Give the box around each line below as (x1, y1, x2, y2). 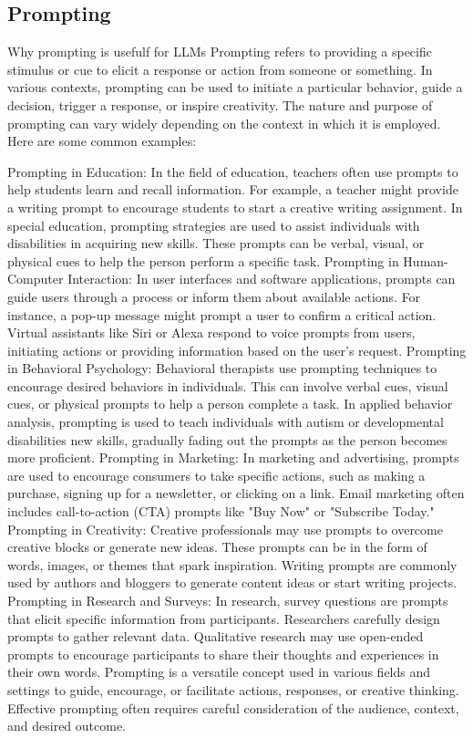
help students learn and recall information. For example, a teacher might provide (7, 180, 458, 199)
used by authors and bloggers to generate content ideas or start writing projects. (7, 573, 458, 592)
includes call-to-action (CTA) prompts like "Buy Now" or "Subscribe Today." (7, 502, 435, 521)
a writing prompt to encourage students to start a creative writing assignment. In (7, 197, 463, 216)
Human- (403, 251, 448, 270)
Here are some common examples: (7, 131, 197, 151)
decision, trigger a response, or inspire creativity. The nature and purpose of (7, 95, 433, 114)
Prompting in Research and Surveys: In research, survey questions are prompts (7, 591, 448, 610)
